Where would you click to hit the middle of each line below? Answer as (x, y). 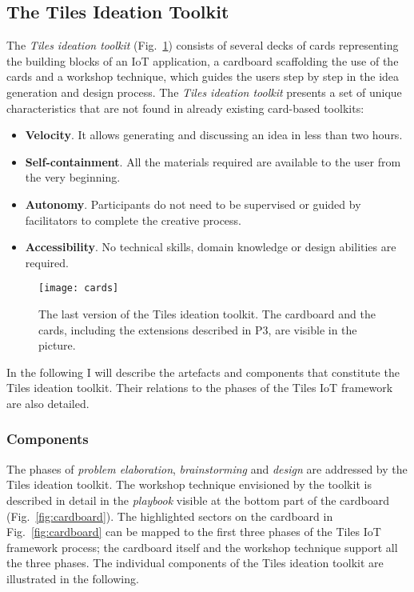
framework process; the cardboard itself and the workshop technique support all (202, 547)
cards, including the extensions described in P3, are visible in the (198, 329)
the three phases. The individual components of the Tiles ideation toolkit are (195, 563)
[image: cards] (79, 288)
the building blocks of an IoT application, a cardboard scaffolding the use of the (203, 60)
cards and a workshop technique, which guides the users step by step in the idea (203, 76)
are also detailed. (48, 403)
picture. (57, 345)
